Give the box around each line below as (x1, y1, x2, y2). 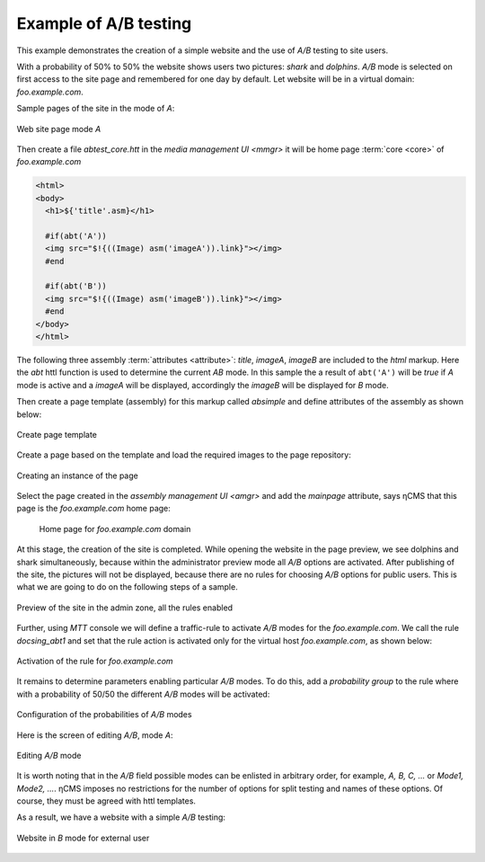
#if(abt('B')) (45, 281, 108, 291)
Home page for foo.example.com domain (39, 523, 191, 534)
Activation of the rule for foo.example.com (16, 655, 174, 666)
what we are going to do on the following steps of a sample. (16, 582, 238, 592)
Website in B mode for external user (16, 832, 150, 843)
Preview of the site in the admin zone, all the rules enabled (16, 602, 234, 613)
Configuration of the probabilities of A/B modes (16, 709, 192, 720)
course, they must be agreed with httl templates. (16, 795, 197, 806)
